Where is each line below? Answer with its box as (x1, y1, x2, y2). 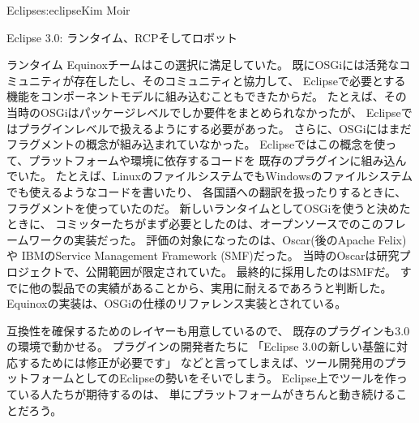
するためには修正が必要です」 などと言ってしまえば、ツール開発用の (17, 353, 384, 370)
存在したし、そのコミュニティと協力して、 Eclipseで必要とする (74, 71, 406, 88)
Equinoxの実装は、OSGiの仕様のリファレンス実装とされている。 (6, 295, 347, 312)
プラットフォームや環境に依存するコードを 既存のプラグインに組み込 (28, 151, 395, 168)
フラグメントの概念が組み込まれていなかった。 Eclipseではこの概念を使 (6, 136, 386, 153)
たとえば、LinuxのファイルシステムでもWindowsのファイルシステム (55, 167, 413, 184)
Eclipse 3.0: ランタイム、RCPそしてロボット (6, 28, 238, 45)
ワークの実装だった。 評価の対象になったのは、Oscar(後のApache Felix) (28, 231, 407, 248)
